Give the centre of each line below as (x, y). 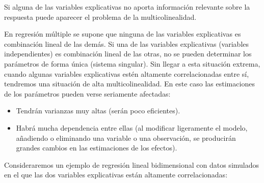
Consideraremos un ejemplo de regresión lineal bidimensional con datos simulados (132, 164)
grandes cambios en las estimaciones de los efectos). (97, 148)
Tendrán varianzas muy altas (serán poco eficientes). (98, 111)
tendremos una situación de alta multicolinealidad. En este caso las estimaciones (129, 84)
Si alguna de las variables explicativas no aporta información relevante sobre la (127, 7)
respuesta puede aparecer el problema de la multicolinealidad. (100, 17)
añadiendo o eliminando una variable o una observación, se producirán (126, 138)
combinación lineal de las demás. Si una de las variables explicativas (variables (127, 43)
